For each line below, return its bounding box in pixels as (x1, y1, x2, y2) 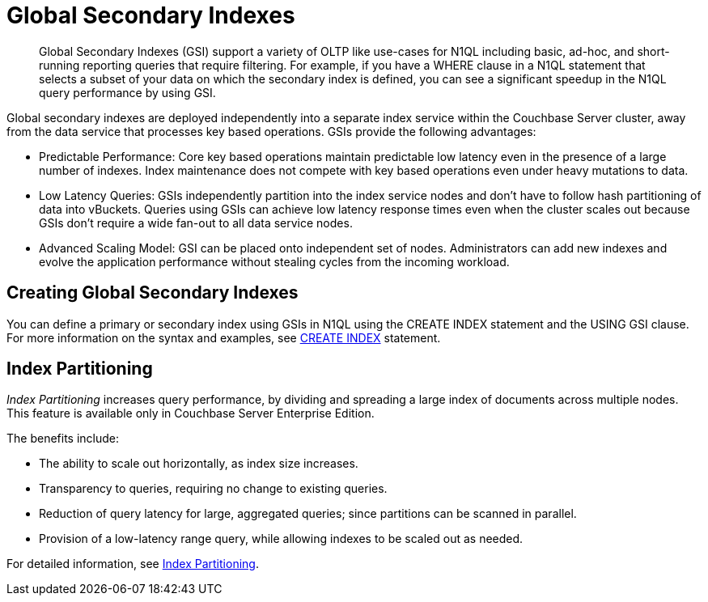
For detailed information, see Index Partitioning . (6, 557, 259, 571)
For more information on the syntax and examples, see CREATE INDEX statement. (6, 330, 441, 345)
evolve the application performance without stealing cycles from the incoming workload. (39, 254, 510, 269)
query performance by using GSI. (39, 85, 216, 100)
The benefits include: (6, 431, 120, 446)
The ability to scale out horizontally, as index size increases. (39, 456, 358, 471)
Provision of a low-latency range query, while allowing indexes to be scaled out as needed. (39, 532, 524, 546)
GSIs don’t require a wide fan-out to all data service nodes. (39, 215, 353, 230)
